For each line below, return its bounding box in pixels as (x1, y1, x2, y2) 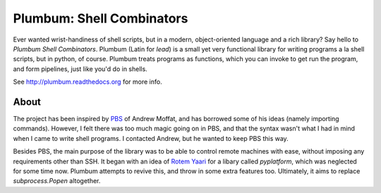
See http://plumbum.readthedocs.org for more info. (13, 77, 162, 86)
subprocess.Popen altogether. (13, 177, 101, 185)
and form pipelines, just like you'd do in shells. (13, 64, 147, 73)
